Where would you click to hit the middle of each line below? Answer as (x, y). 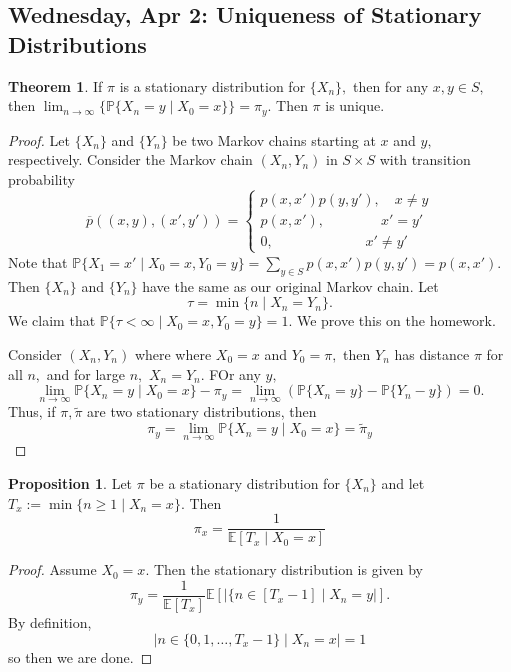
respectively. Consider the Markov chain (130, 159)
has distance (432, 353)
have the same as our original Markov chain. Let (290, 285)
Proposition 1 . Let (70, 483)
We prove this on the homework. (396, 320)
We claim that (52, 320)
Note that (38, 262)
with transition (425, 159)
